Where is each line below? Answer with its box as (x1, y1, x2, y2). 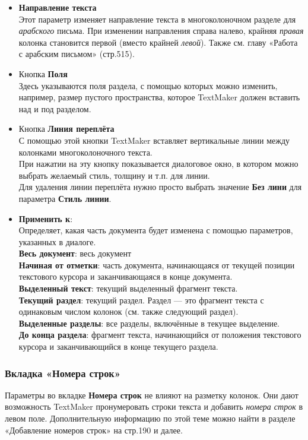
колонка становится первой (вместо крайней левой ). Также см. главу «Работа (18, 36, 298, 48)
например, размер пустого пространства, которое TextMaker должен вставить (18, 91, 300, 103)
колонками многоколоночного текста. (18, 145, 153, 158)
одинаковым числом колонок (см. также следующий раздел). (18, 305, 239, 318)
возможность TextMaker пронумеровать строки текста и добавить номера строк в (5, 400, 303, 413)
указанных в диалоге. (18, 235, 96, 248)
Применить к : (18, 212, 73, 224)
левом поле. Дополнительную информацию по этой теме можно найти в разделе (5, 412, 296, 425)
